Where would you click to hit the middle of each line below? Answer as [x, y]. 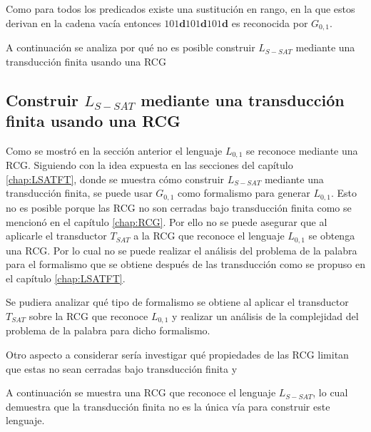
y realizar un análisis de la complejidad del [265, 315]
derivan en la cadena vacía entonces [83, 22]
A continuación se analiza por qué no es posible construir [131, 47]
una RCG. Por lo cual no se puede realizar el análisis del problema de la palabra [182, 250]
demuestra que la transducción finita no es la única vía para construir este [168, 406]
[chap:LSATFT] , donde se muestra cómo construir [115, 179]
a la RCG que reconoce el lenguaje [209, 236]
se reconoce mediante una [302, 150]
